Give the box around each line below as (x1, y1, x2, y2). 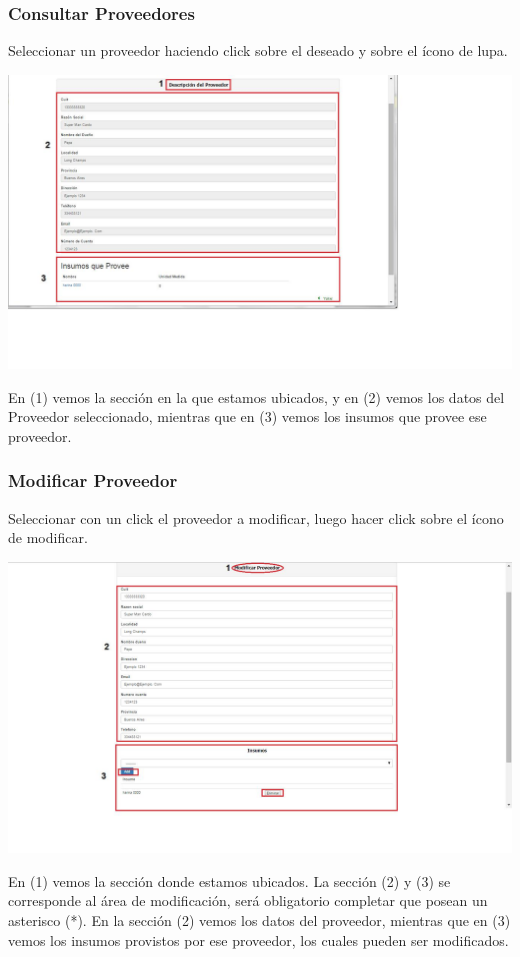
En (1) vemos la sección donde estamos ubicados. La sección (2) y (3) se (8, 870, 451, 891)
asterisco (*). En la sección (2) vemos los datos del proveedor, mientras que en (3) (8, 910, 511, 931)
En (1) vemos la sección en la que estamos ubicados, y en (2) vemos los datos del (8, 386, 505, 407)
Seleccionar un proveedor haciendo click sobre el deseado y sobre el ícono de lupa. (8, 40, 508, 61)
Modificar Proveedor (8, 468, 178, 493)
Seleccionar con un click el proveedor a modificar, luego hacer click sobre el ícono (8, 507, 504, 528)
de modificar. (8, 527, 88, 548)
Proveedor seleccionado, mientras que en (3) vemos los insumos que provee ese (8, 406, 487, 427)
